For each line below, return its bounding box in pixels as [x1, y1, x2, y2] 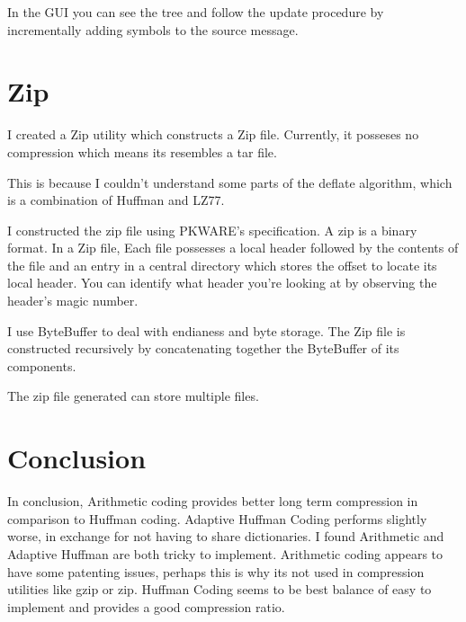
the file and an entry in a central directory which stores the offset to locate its [7, 255, 437, 274]
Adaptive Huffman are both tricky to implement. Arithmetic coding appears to [7, 544, 444, 563]
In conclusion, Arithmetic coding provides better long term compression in [7, 492, 418, 511]
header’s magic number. [7, 291, 139, 310]
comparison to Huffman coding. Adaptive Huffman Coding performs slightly [7, 509, 427, 528]
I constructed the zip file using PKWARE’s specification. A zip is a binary [7, 220, 417, 239]
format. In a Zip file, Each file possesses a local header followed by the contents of [7, 238, 459, 257]
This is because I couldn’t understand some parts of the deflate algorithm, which [7, 173, 453, 191]
